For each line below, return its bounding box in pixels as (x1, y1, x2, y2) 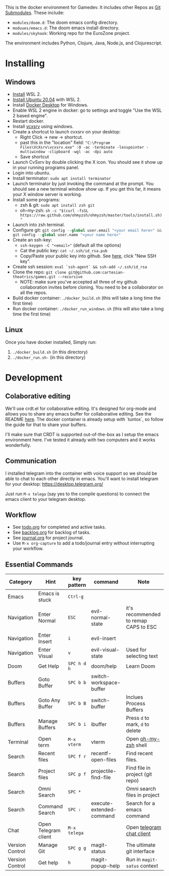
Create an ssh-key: (12, 237, 52, 243)
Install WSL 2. (12, 91, 41, 97)
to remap (126, 617, 147, 624)
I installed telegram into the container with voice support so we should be (5, 470, 157, 476)
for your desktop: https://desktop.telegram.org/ (5, 481, 104, 487)
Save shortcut (20, 154, 49, 160)
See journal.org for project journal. (12, 535, 84, 541)
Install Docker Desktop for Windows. (12, 102, 89, 108)
